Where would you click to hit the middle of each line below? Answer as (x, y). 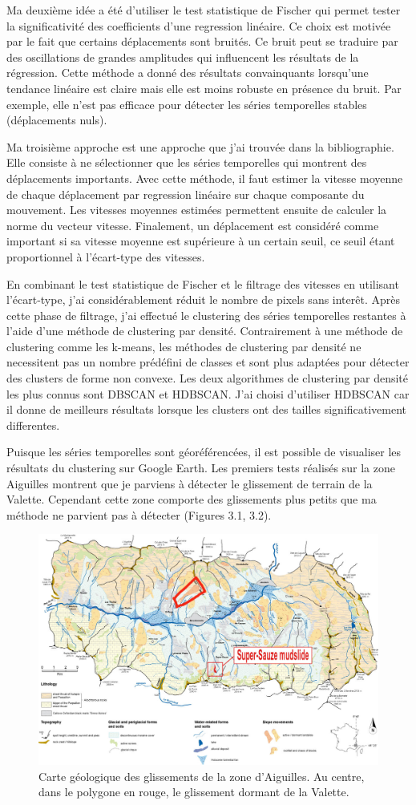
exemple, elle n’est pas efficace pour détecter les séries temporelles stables (187, 104)
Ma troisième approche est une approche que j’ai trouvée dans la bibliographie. (200, 146)
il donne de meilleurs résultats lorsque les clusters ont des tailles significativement (207, 409)
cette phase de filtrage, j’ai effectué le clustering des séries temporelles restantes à (206, 315)
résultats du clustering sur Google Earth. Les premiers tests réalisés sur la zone (201, 468)
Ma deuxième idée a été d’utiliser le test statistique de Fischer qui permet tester (204, 10)
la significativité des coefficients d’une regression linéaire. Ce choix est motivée (199, 25)
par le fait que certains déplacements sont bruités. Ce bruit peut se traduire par (202, 41)
